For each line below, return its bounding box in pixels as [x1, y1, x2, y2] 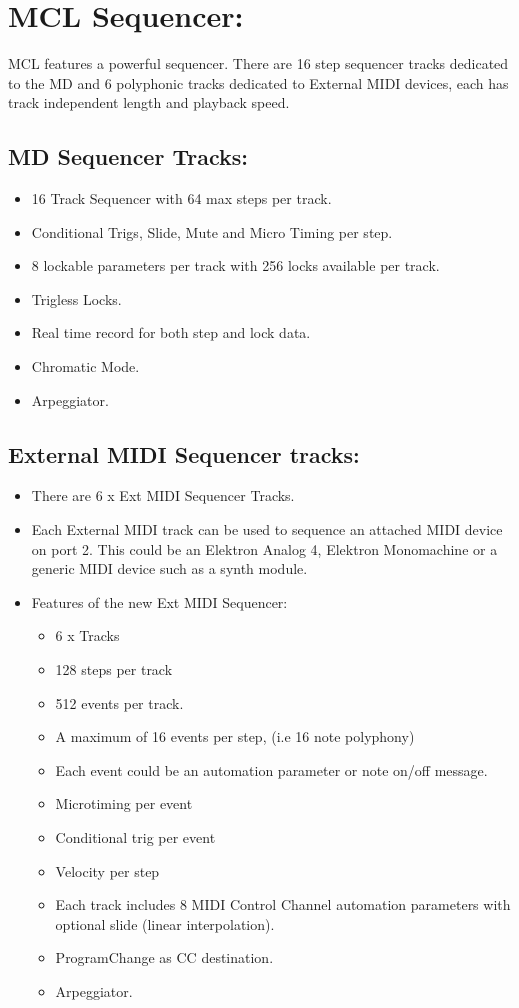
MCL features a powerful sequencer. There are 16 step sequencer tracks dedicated [8, 53, 509, 74]
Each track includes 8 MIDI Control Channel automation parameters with [55, 894, 511, 915]
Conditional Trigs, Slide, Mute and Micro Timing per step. [31, 221, 393, 242]
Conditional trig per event [55, 827, 216, 847]
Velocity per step [55, 860, 160, 881]
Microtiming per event [55, 793, 193, 814]
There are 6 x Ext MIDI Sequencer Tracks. [31, 485, 295, 506]
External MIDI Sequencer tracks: [8, 438, 360, 469]
